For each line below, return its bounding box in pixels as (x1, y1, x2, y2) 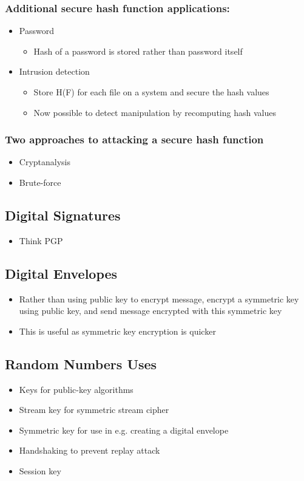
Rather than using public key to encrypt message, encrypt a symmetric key (19, 292, 299, 305)
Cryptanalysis (19, 155, 71, 168)
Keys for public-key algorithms (19, 383, 133, 395)
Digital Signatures (5, 205, 121, 224)
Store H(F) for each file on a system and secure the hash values (33, 86, 269, 98)
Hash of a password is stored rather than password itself (33, 44, 243, 57)
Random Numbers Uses (5, 354, 157, 373)
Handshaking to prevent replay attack (19, 444, 160, 457)
